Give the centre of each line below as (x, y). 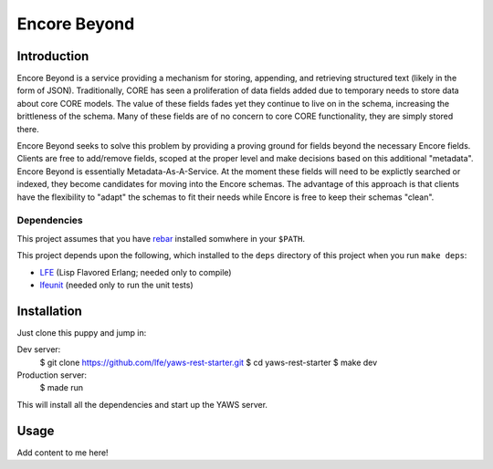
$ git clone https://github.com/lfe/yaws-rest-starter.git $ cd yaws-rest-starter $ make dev (209, 362)
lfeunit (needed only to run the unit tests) (116, 285)
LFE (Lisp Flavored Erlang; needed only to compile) (136, 272)
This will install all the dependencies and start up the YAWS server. (142, 404)
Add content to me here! (63, 453)
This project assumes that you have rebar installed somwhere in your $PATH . (161, 238)
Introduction (53, 56)
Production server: (52, 375)
